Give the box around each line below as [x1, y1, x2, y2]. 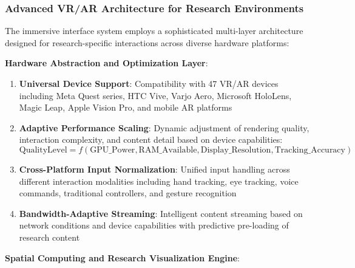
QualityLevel [19, 145, 67, 154]
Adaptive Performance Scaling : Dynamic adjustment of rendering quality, [19, 121, 309, 134]
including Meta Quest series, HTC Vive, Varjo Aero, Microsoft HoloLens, [19, 89, 292, 101]
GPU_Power [90, 145, 135, 154]
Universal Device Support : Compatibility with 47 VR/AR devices [19, 77, 279, 89]
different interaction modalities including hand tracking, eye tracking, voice [19, 174, 299, 187]
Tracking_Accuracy [274, 145, 345, 154]
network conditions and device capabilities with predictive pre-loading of [19, 219, 289, 232]
